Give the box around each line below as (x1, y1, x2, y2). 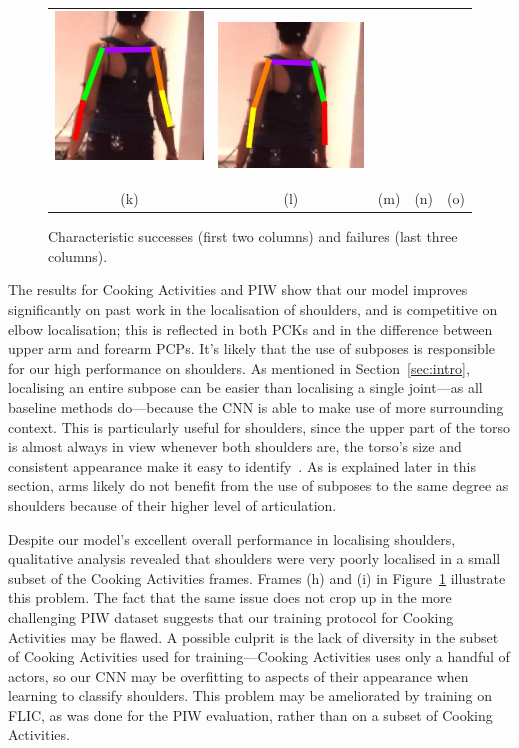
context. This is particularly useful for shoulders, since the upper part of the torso (8, 416, 511, 437)
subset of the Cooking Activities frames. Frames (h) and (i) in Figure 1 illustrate (8, 567, 506, 588)
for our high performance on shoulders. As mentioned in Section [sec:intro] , (8, 357, 470, 378)
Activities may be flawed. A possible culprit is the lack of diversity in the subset (8, 626, 499, 647)
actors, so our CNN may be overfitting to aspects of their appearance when (8, 665, 469, 686)
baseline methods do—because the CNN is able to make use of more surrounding (8, 396, 504, 417)
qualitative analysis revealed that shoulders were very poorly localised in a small (8, 548, 501, 569)
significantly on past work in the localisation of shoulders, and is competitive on (8, 299, 498, 320)
